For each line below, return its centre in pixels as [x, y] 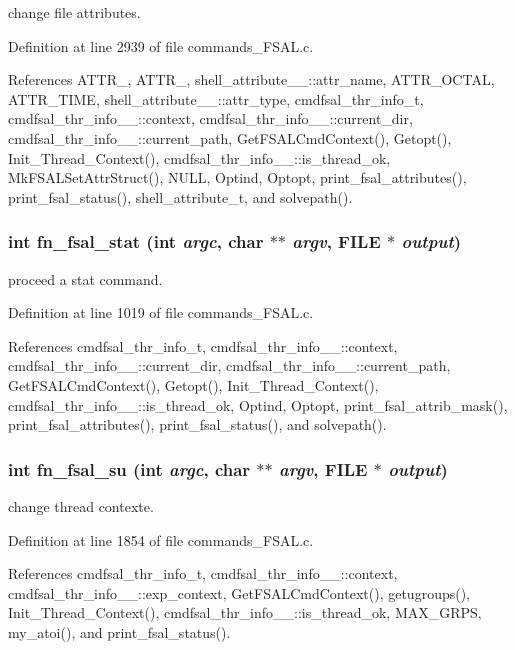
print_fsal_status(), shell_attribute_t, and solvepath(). [180, 196]
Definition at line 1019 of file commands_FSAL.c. [161, 312]
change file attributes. [74, 12]
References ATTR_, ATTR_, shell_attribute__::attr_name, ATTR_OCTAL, [251, 79]
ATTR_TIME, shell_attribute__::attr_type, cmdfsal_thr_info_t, [216, 98]
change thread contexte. [81, 505]
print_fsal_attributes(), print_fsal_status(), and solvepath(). [197, 424]
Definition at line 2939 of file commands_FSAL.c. [161, 45]
